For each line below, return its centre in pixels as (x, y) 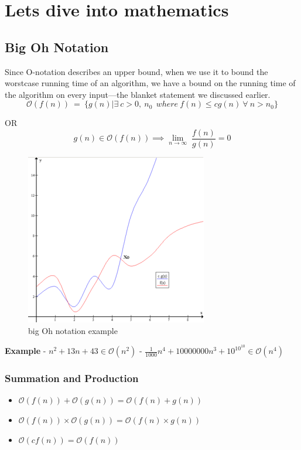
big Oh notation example (73, 330)
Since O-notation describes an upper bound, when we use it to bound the (136, 71)
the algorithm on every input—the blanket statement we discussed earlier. (138, 94)
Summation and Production (72, 378)
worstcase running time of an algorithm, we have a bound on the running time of (150, 83)
